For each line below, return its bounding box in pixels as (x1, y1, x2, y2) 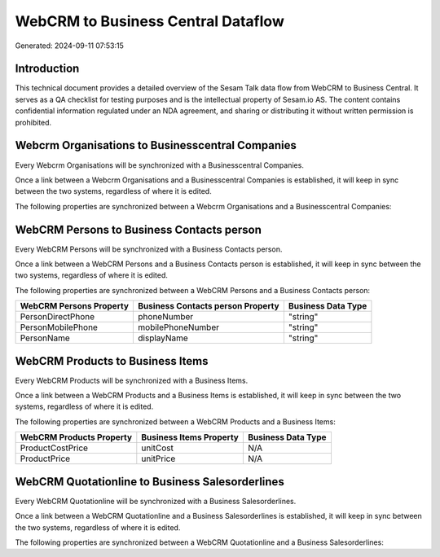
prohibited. (15, 117, 52, 127)
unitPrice (141, 453, 176, 464)
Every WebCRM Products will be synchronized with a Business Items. (15, 375, 249, 385)
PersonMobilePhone (20, 322, 98, 333)
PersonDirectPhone (20, 311, 95, 322)
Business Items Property (141, 432, 240, 443)
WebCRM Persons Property (20, 300, 130, 312)
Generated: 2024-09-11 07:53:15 (15, 41, 124, 50)
